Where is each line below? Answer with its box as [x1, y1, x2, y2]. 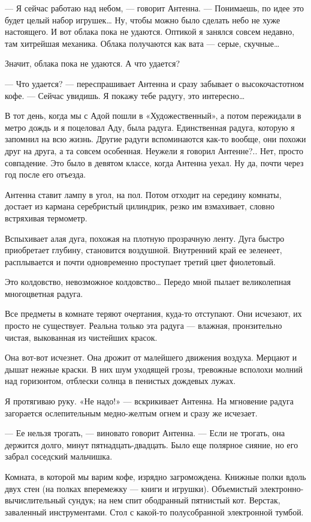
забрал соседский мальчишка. [5, 450, 113, 463]
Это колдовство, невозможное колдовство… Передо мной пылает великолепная [5, 275, 291, 288]
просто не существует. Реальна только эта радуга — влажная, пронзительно [5, 319, 282, 332]
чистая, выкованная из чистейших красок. [5, 331, 158, 343]
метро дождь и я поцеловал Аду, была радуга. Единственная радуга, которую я [5, 121, 295, 133]
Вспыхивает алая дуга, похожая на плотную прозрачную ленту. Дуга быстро [5, 232, 285, 244]
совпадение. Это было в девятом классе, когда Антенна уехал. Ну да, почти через [5, 156, 304, 169]
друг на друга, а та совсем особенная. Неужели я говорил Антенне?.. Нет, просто [5, 144, 303, 157]
